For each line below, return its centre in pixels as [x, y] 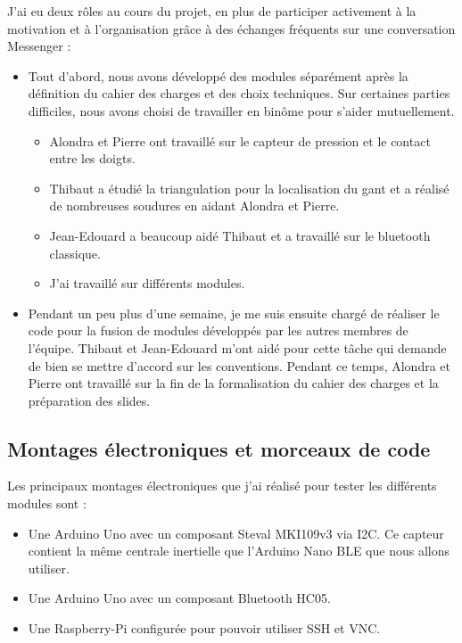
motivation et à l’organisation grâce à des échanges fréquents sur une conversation [231, 28]
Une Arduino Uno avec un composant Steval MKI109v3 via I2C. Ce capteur [236, 533]
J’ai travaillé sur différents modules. [147, 283]
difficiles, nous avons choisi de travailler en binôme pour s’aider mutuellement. [241, 110]
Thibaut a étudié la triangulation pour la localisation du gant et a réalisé [249, 188]
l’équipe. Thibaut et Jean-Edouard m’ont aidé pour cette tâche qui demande [237, 347]
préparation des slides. [89, 400]
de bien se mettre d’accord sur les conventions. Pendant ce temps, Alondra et [239, 365]
